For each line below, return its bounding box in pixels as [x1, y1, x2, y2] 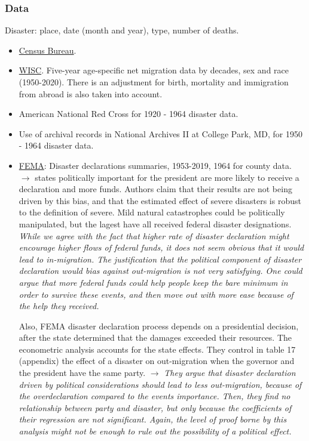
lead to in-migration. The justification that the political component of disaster [19, 252, 302, 265]
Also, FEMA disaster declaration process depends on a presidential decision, [19, 319, 299, 332]
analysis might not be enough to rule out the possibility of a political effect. [19, 425, 292, 437]
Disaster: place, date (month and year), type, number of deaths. [5, 24, 239, 36]
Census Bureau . [19, 44, 77, 56]
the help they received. [19, 300, 99, 312]
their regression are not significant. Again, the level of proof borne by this [19, 413, 287, 425]
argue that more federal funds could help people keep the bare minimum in [19, 276, 288, 288]
